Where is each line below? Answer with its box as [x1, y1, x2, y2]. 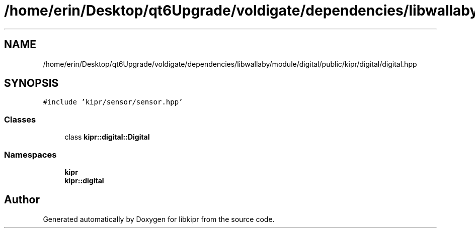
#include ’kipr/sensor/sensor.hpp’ [43, 98, 183, 106]
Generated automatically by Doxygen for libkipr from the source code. [43, 214, 275, 223]
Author [4, 193, 40, 206]
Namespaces [4, 149, 57, 160]
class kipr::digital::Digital [64, 133, 150, 142]
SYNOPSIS [4, 77, 59, 90]
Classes [4, 114, 36, 125]
